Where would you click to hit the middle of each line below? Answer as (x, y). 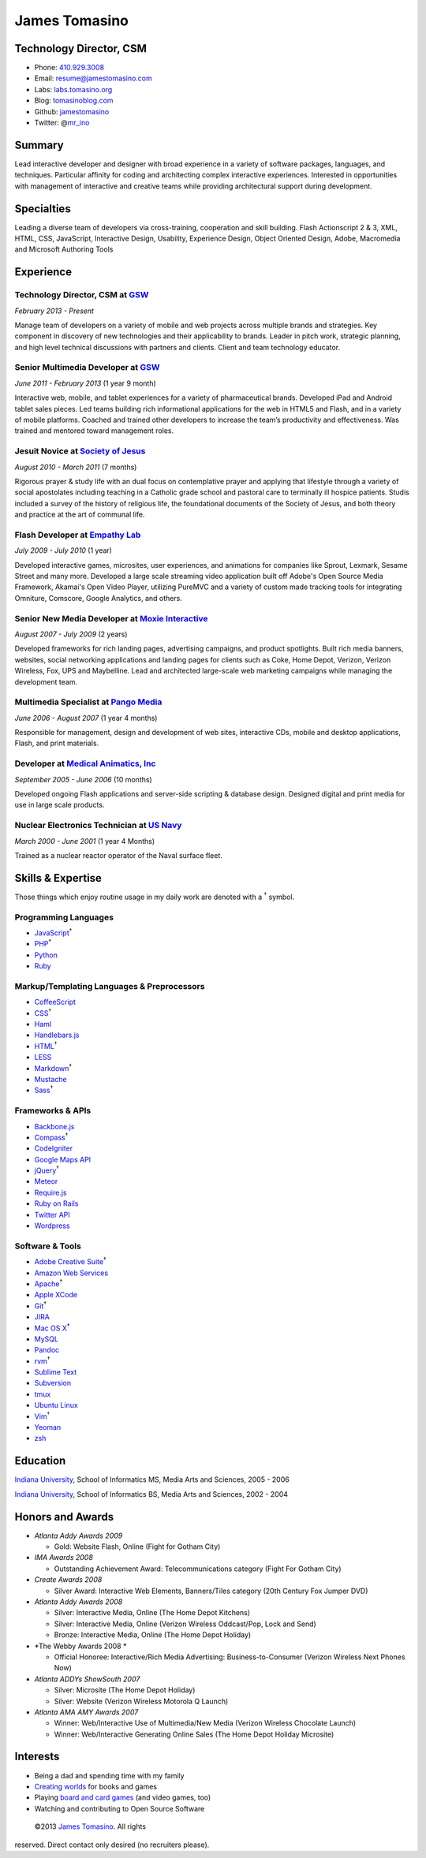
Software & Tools (48, 1246)
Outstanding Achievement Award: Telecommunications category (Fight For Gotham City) (198, 1569)
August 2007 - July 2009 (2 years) (71, 634)
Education (40, 1461)
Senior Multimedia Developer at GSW (87, 367)
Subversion (53, 1383)
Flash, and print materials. (57, 743)
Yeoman (48, 1427)
